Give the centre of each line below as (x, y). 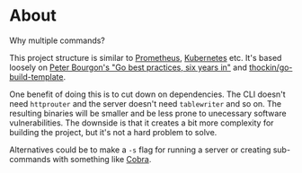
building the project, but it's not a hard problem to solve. (113, 132)
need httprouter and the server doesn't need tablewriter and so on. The (146, 103)
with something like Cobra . (102, 159)
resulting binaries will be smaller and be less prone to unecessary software (148, 113)
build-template (36, 76)
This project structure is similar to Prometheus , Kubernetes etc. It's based (146, 57)
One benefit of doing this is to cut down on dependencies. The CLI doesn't (147, 94)
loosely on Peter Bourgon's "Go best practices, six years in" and (128, 67)
